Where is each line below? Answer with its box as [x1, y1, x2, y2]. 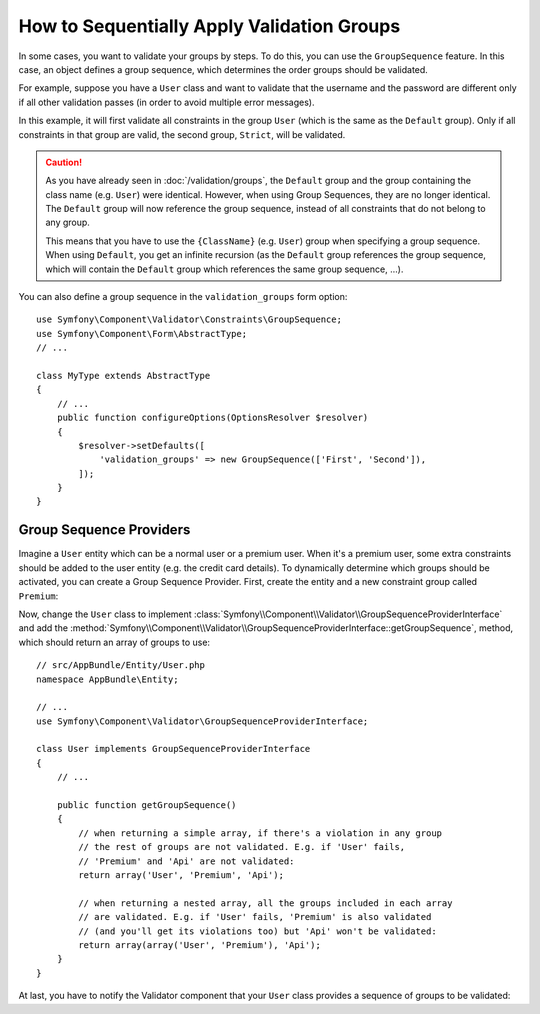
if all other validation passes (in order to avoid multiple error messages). [18, 96, 315, 108]
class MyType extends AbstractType [36, 370, 211, 381]
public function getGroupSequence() [56, 800, 237, 811]
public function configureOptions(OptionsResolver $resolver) [56, 412, 369, 424]
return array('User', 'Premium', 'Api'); [78, 869, 285, 880]
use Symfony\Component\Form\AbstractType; [36, 328, 248, 339]
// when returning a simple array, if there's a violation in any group [78, 827, 443, 839]
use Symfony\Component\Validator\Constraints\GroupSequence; [36, 314, 342, 325]
